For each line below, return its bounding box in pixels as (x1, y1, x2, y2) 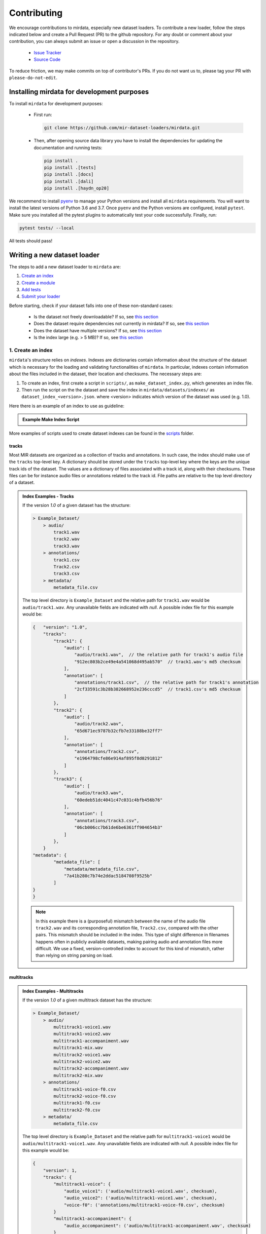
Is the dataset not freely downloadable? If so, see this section (33, 314, 159, 320)
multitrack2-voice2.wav (53, 1059, 111, 1064)
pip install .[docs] (44, 172, 94, 177)
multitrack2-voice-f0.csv (53, 1093, 116, 1099)
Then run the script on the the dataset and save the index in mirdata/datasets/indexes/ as (21, 386, 215, 392)
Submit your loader (21, 294, 61, 300)
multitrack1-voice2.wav (53, 1031, 111, 1037)
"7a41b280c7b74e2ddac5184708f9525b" (64, 873, 153, 879)
